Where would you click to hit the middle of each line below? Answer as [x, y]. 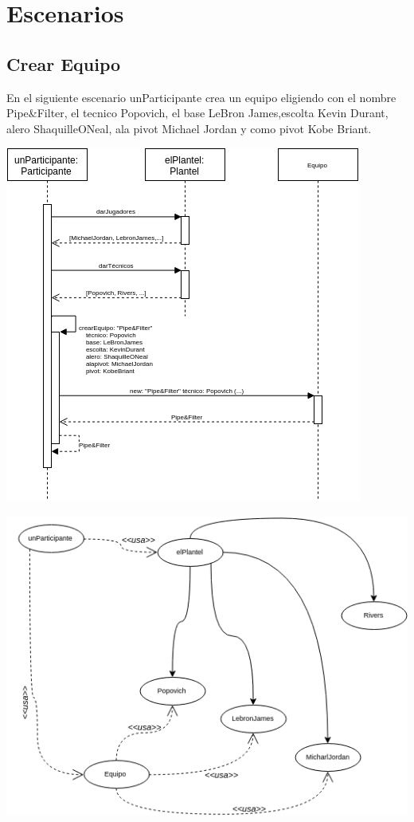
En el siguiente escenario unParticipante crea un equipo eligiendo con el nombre [201, 97]
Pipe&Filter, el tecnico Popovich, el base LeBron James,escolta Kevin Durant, [197, 113]
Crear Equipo [64, 63]
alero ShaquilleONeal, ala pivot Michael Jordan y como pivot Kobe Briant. [189, 128]
